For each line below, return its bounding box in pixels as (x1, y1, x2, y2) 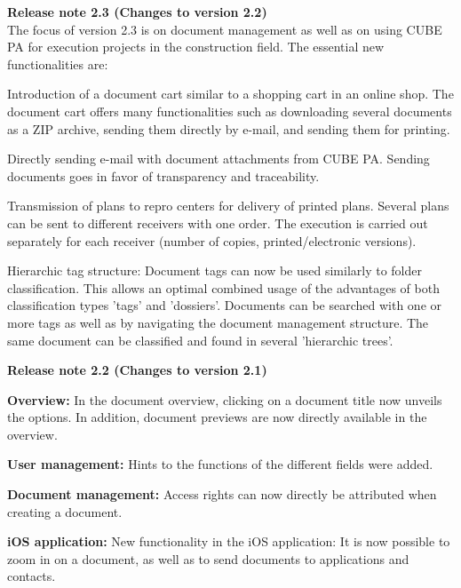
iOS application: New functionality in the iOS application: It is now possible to (7, 532, 450, 551)
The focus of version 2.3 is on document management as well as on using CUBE (7, 20, 442, 38)
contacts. (7, 567, 56, 585)
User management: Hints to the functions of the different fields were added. (7, 455, 433, 473)
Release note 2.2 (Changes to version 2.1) (7, 361, 267, 379)
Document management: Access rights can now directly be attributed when (7, 485, 437, 504)
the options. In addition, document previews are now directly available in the (7, 408, 427, 426)
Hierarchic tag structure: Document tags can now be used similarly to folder (7, 261, 422, 280)
